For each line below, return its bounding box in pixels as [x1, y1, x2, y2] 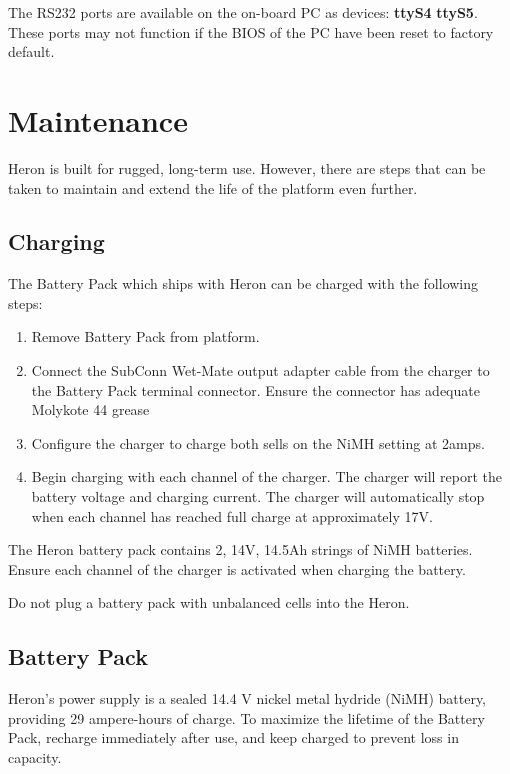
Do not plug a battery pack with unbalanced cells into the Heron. [8, 592, 410, 613]
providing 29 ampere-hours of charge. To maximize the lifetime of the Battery [8, 707, 485, 728]
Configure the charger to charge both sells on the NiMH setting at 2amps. [31, 432, 485, 453]
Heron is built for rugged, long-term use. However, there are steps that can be [8, 157, 486, 178]
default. [8, 41, 55, 62]
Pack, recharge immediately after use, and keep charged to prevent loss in [8, 727, 459, 748]
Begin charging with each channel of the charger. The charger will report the [31, 466, 503, 487]
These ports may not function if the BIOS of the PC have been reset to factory [8, 21, 494, 42]
